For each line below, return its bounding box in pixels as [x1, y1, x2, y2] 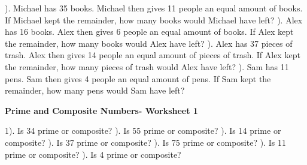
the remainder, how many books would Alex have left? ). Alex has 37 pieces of [5, 37, 293, 49]
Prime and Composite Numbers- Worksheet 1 [5, 104, 198, 116]
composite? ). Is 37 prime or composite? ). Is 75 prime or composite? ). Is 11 [5, 136, 286, 148]
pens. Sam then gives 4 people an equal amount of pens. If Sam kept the [5, 72, 271, 85]
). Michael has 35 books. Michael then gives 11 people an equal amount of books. [5, 2, 303, 14]
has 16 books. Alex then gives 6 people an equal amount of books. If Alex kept [5, 25, 294, 38]
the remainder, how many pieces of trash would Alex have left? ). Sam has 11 [5, 60, 289, 73]
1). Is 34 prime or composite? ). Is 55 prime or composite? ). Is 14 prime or [5, 124, 281, 137]
